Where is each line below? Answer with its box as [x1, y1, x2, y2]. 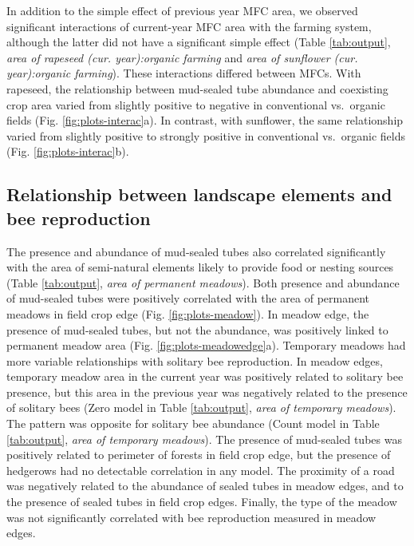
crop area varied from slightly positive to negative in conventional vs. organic [6, 96, 385, 113]
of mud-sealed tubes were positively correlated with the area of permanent [6, 290, 370, 307]
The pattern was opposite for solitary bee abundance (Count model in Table [6, 415, 380, 432]
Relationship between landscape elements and [6, 182, 392, 207]
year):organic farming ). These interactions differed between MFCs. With [6, 65, 361, 81]
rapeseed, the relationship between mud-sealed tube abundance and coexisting [6, 80, 388, 97]
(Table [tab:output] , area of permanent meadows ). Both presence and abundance [6, 274, 400, 291]
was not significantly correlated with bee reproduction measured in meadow [6, 508, 377, 525]
